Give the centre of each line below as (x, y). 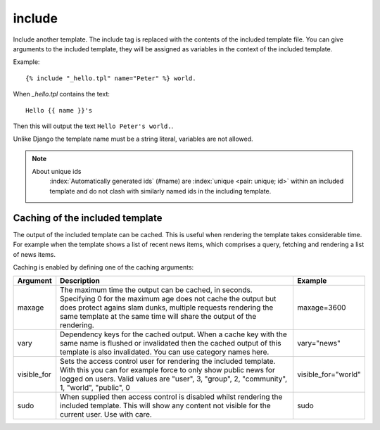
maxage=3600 (321, 308)
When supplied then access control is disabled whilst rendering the (171, 397)
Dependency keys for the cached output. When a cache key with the (174, 334)
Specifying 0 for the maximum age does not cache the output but (168, 299)
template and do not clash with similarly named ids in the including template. (160, 191)
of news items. (34, 254)
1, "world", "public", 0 (95, 388)
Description (80, 281)
